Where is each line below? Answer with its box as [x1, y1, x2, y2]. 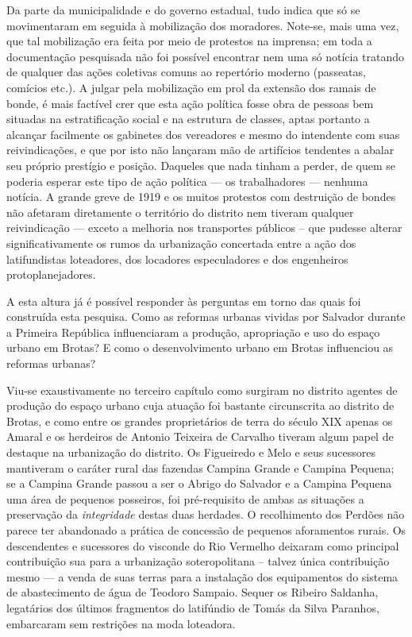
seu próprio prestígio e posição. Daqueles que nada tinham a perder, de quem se [6, 156, 395, 173]
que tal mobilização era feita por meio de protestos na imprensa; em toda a [6, 33, 372, 49]
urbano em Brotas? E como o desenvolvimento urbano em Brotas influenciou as [6, 339, 394, 356]
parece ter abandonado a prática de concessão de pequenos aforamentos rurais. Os [6, 522, 406, 538]
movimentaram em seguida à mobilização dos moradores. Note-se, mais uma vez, [6, 17, 399, 33]
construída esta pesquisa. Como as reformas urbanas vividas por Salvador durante [6, 308, 406, 325]
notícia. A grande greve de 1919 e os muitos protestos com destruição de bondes [6, 188, 396, 205]
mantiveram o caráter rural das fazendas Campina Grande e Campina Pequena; [6, 459, 395, 476]
